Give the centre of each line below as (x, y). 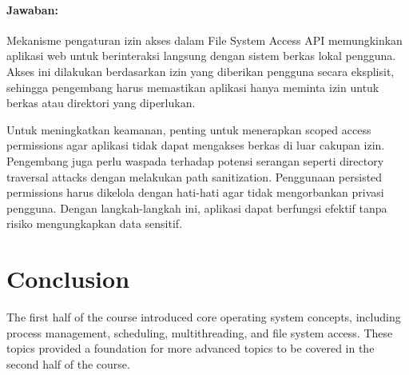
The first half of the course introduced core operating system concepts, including (204, 317)
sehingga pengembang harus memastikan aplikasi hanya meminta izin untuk (193, 87)
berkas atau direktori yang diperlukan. (101, 103)
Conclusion (68, 279)
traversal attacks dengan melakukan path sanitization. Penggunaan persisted (195, 176)
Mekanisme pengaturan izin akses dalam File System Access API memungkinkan (204, 40)
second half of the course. (68, 363)
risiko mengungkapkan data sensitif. (95, 223)
